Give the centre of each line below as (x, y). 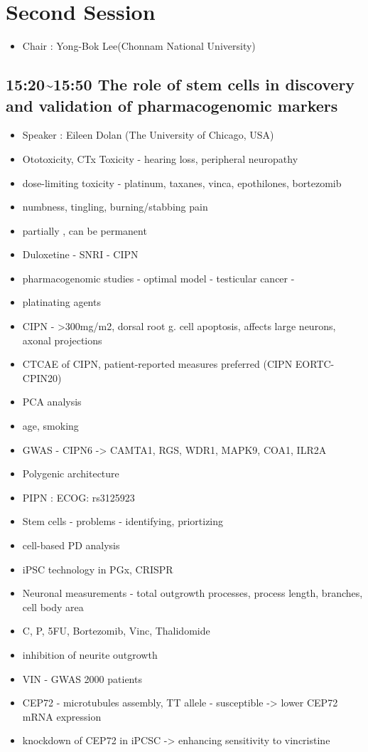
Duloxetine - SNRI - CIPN (80, 254)
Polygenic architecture (71, 473)
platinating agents (61, 302)
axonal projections (62, 340)
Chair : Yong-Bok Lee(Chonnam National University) (139, 46)
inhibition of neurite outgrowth (90, 654)
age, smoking (50, 426)
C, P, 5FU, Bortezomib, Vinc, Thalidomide (116, 631)
